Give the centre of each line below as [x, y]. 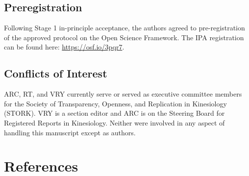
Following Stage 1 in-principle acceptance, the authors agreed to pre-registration [124, 28]
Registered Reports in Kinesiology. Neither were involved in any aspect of [114, 122]
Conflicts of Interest [56, 73]
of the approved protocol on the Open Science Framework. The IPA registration [124, 37]
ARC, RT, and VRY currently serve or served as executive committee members [123, 94]
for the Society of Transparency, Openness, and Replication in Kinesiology [115, 103]
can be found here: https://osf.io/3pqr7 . [64, 47]
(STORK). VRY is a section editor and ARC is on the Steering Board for [114, 113]
